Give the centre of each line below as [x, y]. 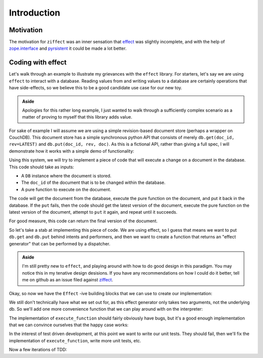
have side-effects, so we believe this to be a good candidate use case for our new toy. [96, 88]
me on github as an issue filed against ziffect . [68, 280]
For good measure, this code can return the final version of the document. [83, 221]
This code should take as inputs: [41, 167]
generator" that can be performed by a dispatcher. [60, 243]
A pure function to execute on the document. [66, 189]
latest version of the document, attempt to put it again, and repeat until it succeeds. [93, 212]
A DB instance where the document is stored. [66, 176]
